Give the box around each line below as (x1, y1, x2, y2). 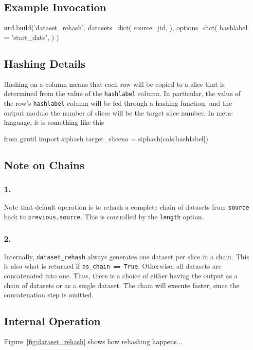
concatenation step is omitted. (4, 290, 94, 300)
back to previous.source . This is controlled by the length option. (4, 211, 204, 221)
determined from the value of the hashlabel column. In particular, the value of (4, 88, 241, 98)
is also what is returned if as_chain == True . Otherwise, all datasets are (4, 261, 221, 271)
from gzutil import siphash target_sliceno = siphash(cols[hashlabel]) (4, 133, 208, 143)
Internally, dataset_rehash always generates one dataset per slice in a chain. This (4, 251, 249, 261)
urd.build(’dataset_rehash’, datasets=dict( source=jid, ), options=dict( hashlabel (4, 22, 248, 33)
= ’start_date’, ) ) (4, 32, 59, 42)
